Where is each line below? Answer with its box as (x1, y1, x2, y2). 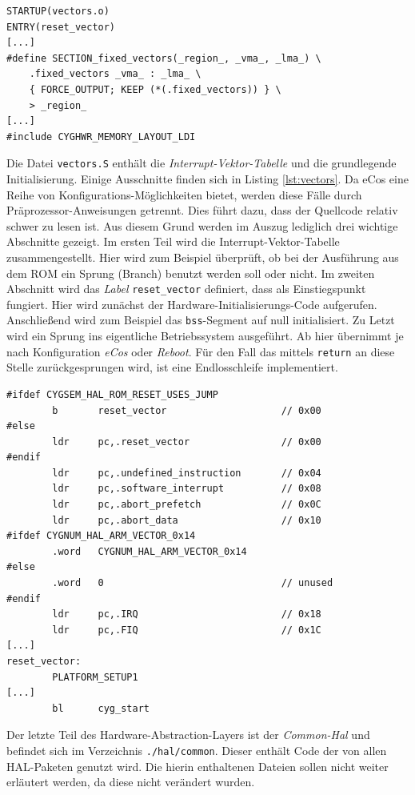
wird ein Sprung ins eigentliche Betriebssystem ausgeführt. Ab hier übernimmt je (6, 327, 404, 344)
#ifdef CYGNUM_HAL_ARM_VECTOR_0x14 (6, 530, 196, 542)
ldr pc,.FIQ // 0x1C (52, 624, 321, 636)
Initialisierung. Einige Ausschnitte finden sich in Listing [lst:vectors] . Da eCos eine (6, 171, 409, 187)
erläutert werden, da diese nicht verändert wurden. (6, 773, 255, 790)
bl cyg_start (52, 702, 150, 714)
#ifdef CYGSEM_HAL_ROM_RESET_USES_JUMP (6, 388, 218, 400)
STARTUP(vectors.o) (6, 6, 110, 17)
